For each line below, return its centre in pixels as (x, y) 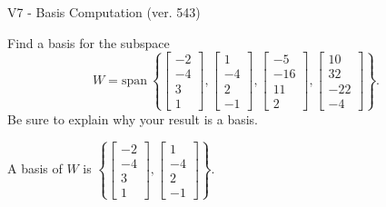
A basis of (35, 168)
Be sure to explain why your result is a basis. (133, 118)
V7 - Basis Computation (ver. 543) (104, 12)
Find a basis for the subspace (89, 42)
